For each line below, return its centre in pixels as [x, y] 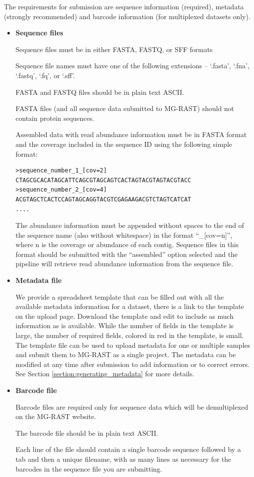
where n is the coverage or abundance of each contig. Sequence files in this [127, 244]
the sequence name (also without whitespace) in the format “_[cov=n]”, [124, 235]
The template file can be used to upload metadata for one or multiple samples [133, 345]
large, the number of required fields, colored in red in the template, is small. [129, 335]
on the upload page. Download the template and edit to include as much [125, 316]
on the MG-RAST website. [56, 416]
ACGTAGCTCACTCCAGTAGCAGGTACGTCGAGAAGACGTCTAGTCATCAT [103, 199]
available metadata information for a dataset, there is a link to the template [130, 306]
